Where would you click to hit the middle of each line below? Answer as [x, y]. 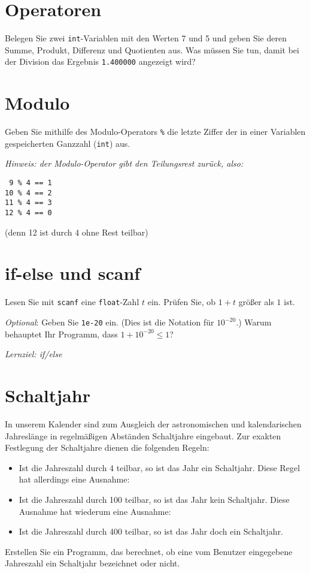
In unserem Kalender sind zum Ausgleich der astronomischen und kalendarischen [153, 424]
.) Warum [254, 322]
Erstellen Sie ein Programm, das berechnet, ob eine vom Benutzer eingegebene [149, 551]
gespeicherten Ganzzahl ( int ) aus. [68, 143]
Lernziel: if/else [34, 354]
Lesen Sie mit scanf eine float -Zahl [72, 302]
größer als [256, 302]
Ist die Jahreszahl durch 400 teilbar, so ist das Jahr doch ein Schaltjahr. [151, 531]
